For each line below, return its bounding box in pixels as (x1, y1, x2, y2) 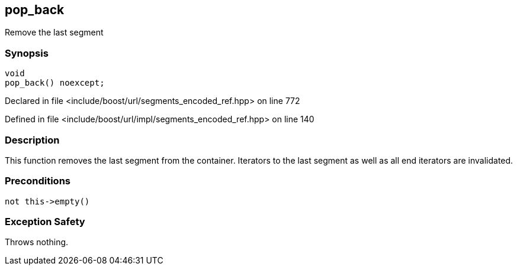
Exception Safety (5, 216, 85, 228)
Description (5, 134, 60, 146)
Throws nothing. (5, 237, 69, 248)
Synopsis (5, 47, 49, 59)
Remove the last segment (5, 27, 104, 38)
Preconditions (5, 175, 71, 187)
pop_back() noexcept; (5, 78, 105, 88)
